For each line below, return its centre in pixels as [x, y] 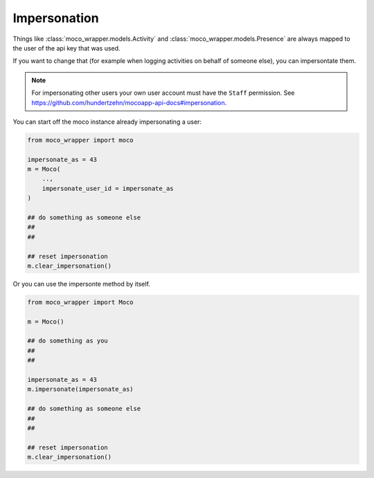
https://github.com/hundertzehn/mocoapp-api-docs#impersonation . [129, 102]
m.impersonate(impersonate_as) [81, 389]
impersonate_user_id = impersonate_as [108, 188]
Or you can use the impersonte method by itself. [81, 284]
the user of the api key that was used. [66, 48]
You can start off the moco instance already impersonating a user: [107, 122]
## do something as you [68, 341]
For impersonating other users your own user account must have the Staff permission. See [163, 93]
